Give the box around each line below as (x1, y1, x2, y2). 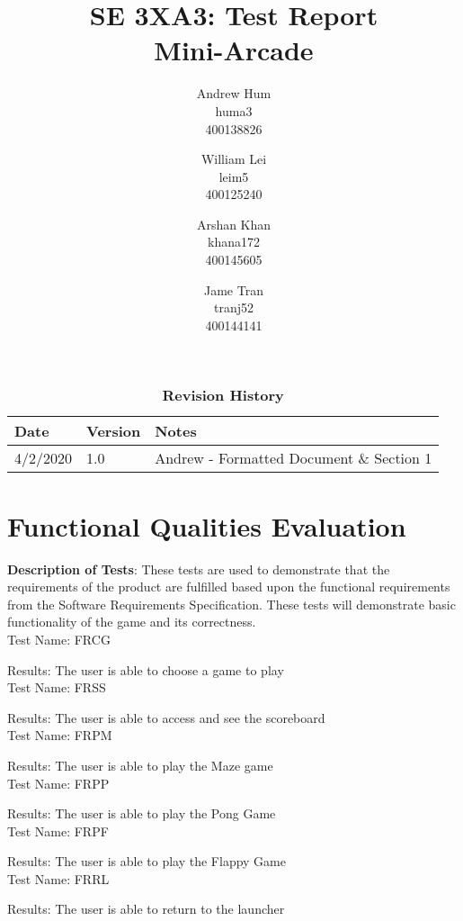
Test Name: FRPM (7, 726, 112, 745)
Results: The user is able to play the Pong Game (7, 804, 276, 823)
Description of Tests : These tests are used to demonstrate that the (7, 559, 390, 578)
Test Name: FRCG (7, 629, 111, 648)
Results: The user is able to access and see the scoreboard (7, 708, 325, 727)
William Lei (200, 149, 267, 168)
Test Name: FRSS (7, 678, 106, 697)
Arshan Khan (196, 214, 272, 233)
